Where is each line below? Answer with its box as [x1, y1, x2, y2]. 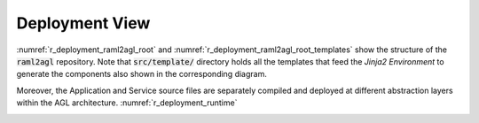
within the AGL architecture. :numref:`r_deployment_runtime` [16, 97, 238, 108]
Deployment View [16, 13, 151, 33]
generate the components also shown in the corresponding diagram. [16, 69, 268, 80]
